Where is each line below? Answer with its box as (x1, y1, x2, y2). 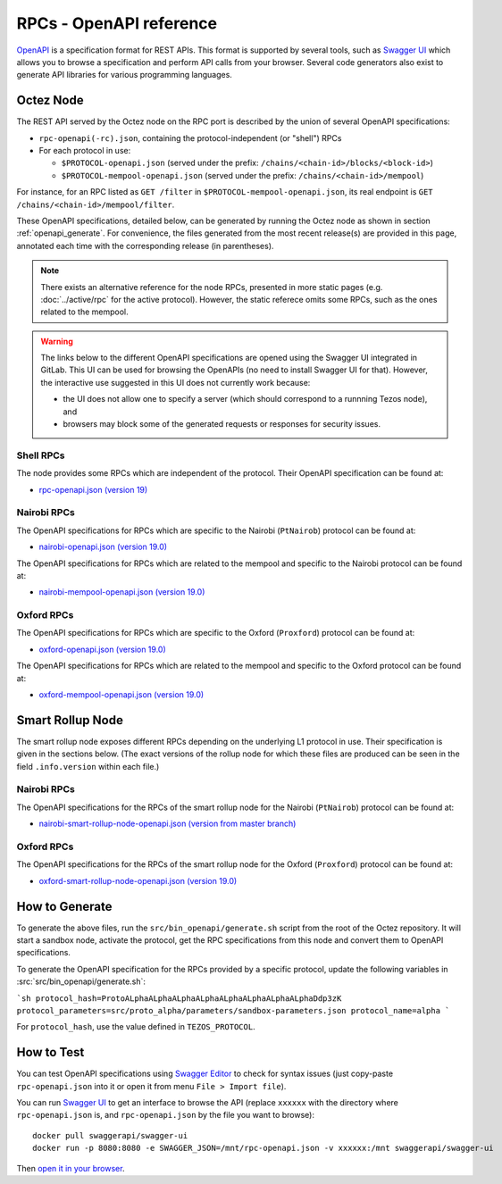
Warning (40, 336, 73, 346)
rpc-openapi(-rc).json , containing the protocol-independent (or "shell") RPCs (38, 132, 342, 143)
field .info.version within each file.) (16, 761, 160, 771)
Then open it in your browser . (16, 1163, 125, 1173)
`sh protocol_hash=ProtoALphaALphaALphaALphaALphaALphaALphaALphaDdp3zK (16, 993, 342, 1004)
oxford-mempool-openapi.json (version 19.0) (38, 688, 205, 700)
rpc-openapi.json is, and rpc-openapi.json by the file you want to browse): (16, 1110, 314, 1121)
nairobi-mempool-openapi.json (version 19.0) (38, 587, 205, 597)
